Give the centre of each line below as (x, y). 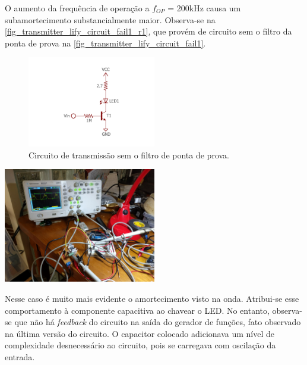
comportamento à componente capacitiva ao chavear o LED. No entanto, (137, 310)
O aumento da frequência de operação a (77, 8)
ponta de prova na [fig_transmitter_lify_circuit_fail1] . (105, 43)
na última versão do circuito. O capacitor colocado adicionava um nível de (140, 333)
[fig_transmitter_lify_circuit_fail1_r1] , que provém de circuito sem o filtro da (148, 31)
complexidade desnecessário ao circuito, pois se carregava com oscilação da (140, 345)
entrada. (20, 356)
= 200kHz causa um (204, 8)
